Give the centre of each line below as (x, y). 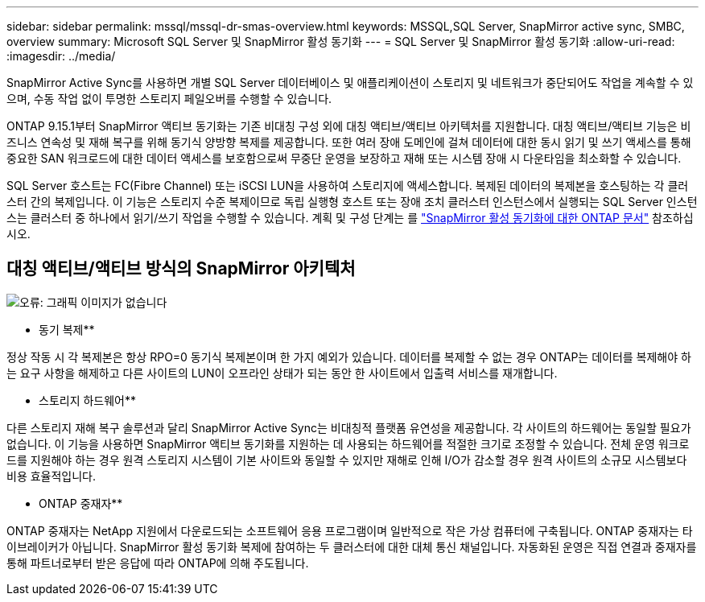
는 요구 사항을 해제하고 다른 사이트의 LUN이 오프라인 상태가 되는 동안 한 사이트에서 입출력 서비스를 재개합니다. (282, 373)
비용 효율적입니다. (52, 476)
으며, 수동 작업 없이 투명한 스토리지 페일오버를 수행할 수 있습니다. (169, 99)
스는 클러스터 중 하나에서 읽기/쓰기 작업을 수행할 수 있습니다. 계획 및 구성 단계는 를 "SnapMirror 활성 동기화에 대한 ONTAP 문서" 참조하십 (350, 218)
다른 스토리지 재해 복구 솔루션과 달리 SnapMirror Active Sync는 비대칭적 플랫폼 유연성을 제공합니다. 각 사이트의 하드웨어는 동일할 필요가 (349, 427)
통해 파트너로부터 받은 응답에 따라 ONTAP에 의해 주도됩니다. (158, 563)
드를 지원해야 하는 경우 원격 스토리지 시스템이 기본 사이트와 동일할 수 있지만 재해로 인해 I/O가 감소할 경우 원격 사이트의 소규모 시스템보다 (347, 460)
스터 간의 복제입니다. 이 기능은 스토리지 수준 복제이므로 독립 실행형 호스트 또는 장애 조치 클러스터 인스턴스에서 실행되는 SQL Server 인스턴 (352, 202)
